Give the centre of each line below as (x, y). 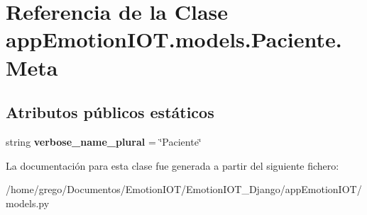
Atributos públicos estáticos (110, 112)
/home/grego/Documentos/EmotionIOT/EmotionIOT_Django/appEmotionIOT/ (184, 189)
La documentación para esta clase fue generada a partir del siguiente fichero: (172, 165)
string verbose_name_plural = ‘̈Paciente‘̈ (104, 141)
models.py (28, 203)
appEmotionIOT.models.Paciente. (174, 39)
